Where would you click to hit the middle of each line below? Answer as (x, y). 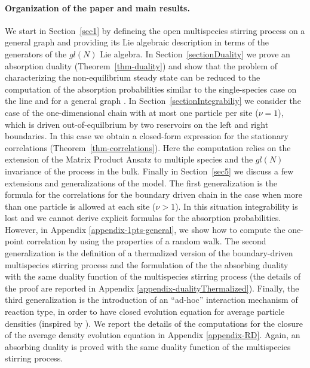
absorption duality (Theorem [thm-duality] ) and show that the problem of (141, 65)
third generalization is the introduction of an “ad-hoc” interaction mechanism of (151, 300)
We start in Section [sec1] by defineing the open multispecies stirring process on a (155, 30)
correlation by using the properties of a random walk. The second (146, 241)
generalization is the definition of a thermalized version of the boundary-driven (149, 253)
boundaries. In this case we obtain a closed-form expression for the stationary (147, 136)
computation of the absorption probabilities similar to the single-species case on (151, 89)
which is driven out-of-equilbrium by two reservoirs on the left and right (137, 124)
